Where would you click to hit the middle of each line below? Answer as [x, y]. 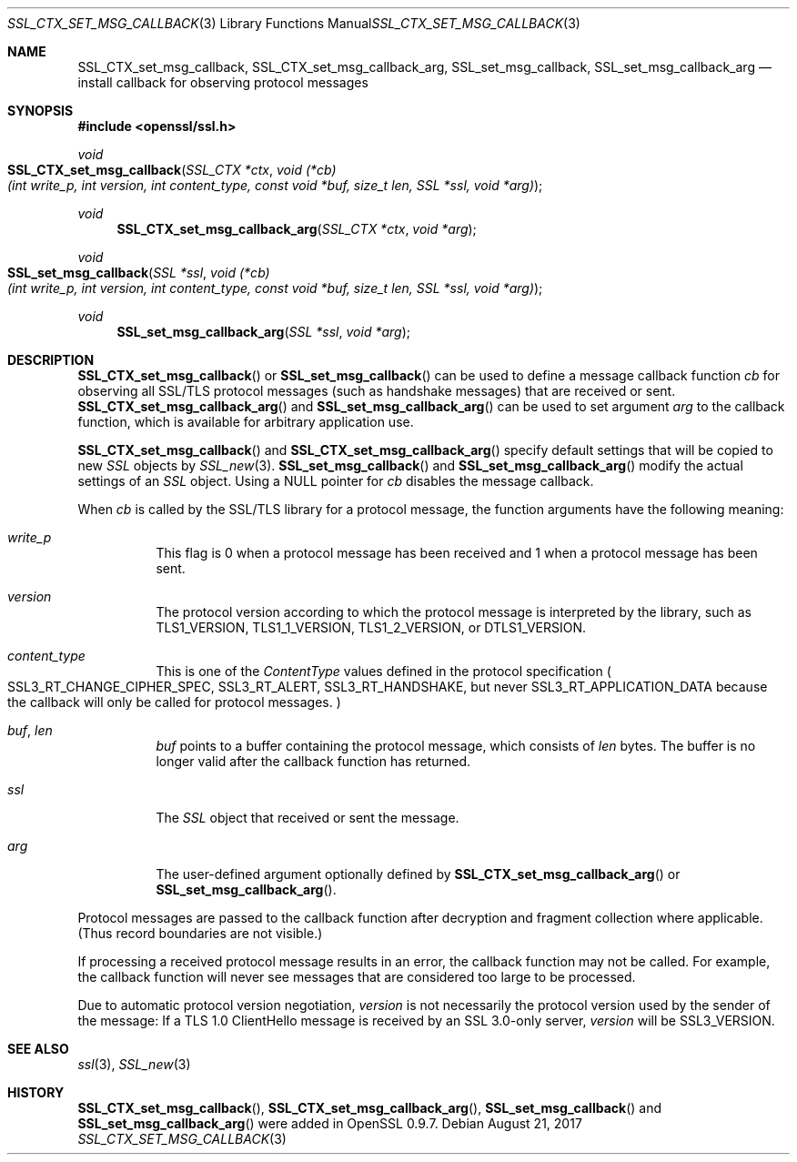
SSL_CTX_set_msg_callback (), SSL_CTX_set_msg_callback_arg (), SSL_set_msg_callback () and [370, 1108]
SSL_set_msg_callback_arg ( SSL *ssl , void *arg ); [263, 332]
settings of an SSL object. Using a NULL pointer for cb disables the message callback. [336, 481]
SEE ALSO [38, 1049]
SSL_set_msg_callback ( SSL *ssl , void [122, 273]
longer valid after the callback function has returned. [313, 761]
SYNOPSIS [40, 111]
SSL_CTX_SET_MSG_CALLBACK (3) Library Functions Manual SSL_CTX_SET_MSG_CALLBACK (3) [294, 23]
